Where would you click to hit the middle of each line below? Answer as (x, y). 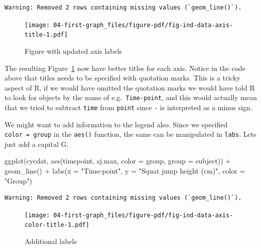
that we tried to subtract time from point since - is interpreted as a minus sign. (128, 107)
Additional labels (51, 241)
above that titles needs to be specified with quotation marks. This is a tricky (122, 78)
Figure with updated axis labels (74, 51)
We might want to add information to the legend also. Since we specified (116, 124)
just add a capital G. (37, 144)
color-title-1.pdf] (57, 225)
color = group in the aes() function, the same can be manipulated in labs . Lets (130, 134)
